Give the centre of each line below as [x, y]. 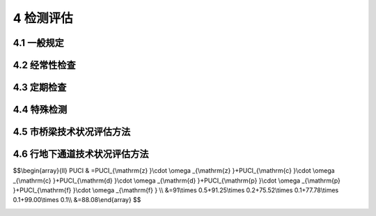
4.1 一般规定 [38, 43]
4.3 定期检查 [40, 87]
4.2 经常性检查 [44, 65]
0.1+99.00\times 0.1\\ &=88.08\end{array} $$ [77, 200]
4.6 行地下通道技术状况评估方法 [81, 154]
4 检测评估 [43, 18]
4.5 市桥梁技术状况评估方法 [72, 132]
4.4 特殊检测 [40, 110]
